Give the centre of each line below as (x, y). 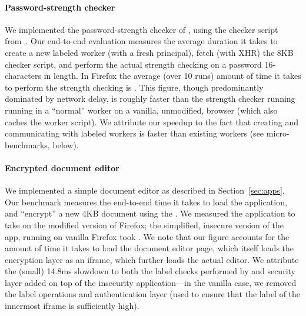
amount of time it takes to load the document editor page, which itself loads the (149, 248)
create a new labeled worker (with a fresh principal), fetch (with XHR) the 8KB (149, 52)
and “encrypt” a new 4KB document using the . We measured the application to (150, 213)
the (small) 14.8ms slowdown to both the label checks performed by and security (150, 271)
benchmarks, (27, 144)
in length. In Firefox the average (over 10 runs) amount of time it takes (172, 76)
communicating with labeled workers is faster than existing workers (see (134, 133)
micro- (278, 133)
